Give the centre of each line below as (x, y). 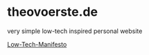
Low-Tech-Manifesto (37, 44)
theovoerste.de (53, 12)
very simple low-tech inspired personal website (75, 31)
